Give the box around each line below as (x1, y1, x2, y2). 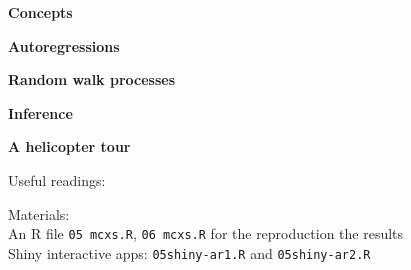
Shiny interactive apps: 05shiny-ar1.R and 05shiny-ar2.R (8, 242, 371, 263)
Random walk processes (8, 69, 176, 90)
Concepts (8, 2, 73, 22)
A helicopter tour (8, 136, 131, 157)
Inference (8, 102, 73, 123)
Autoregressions (8, 35, 120, 56)
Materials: (8, 203, 70, 224)
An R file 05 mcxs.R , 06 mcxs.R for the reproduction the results (8, 223, 404, 244)
